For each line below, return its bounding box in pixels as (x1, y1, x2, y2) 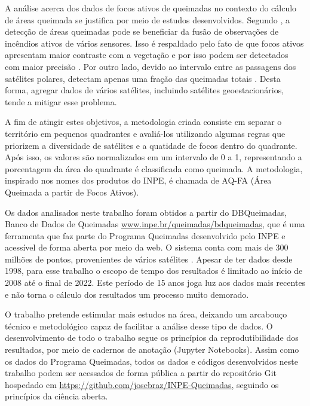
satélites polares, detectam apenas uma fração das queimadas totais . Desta (5, 72, 281, 84)
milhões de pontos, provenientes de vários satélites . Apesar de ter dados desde (5, 252, 293, 265)
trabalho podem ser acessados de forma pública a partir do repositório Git (5, 367, 277, 379)
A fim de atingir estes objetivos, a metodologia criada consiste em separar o (5, 115, 282, 128)
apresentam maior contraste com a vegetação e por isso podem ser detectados (5, 48, 288, 61)
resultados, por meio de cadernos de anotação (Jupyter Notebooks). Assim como (5, 343, 299, 356)
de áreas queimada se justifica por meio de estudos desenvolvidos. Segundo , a (5, 13, 290, 26)
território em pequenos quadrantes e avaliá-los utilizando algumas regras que (5, 127, 286, 139)
